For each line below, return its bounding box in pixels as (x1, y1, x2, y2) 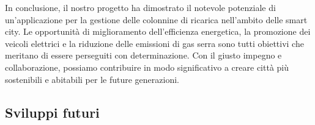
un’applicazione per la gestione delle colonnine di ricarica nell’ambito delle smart (5, 13, 308, 26)
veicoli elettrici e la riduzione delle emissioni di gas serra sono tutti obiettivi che (5, 37, 304, 49)
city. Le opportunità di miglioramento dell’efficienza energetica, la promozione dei (5, 25, 311, 38)
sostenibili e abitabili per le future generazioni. (5, 73, 179, 85)
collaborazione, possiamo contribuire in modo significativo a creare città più (5, 60, 289, 73)
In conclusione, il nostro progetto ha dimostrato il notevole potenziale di (5, 1, 276, 13)
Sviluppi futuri (5, 102, 100, 121)
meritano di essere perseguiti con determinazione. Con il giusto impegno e (5, 49, 282, 62)
